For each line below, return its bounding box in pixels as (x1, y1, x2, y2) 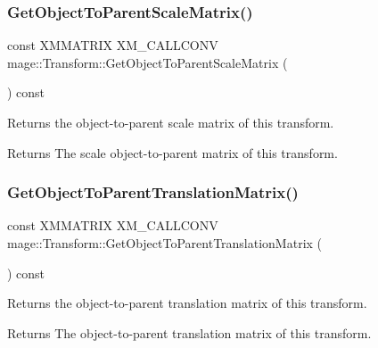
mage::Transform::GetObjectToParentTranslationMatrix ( (7, 234, 323, 252)
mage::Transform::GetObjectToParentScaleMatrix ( (7, 53, 288, 71)
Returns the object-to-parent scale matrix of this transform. (7, 113, 334, 131)
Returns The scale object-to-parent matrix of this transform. (7, 143, 338, 162)
